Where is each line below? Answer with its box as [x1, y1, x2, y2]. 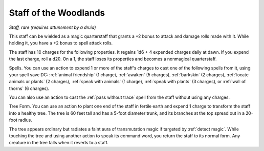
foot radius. [9, 117, 32, 123]
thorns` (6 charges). [9, 86, 50, 91]
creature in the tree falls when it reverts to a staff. [9, 140, 109, 146]
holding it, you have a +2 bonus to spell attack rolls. [9, 40, 113, 46]
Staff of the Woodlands [9, 7, 105, 18]
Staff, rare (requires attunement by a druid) [9, 24, 96, 30]
